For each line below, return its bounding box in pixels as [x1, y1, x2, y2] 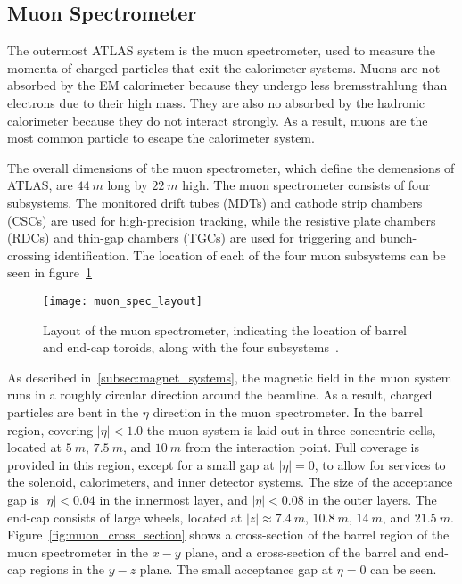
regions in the [29, 560, 105, 579]
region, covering [7, 420, 94, 439]
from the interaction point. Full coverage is [185, 438, 419, 457]
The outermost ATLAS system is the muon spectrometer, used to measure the [7, 41, 435, 60]
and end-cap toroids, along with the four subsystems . [43, 338, 339, 357]
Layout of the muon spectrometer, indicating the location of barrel [43, 320, 408, 339]
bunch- [379, 228, 417, 247]
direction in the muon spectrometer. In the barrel [153, 402, 423, 421]
